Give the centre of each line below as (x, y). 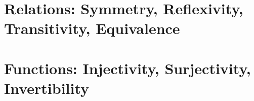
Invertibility (47, 88)
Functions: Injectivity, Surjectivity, (128, 68)
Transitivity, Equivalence (92, 28)
